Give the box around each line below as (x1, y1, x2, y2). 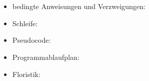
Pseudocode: (12, 35, 51, 45)
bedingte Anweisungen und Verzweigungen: (12, 1, 145, 12)
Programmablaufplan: (12, 51, 80, 62)
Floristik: (12, 68, 41, 79)
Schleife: (12, 18, 38, 28)
